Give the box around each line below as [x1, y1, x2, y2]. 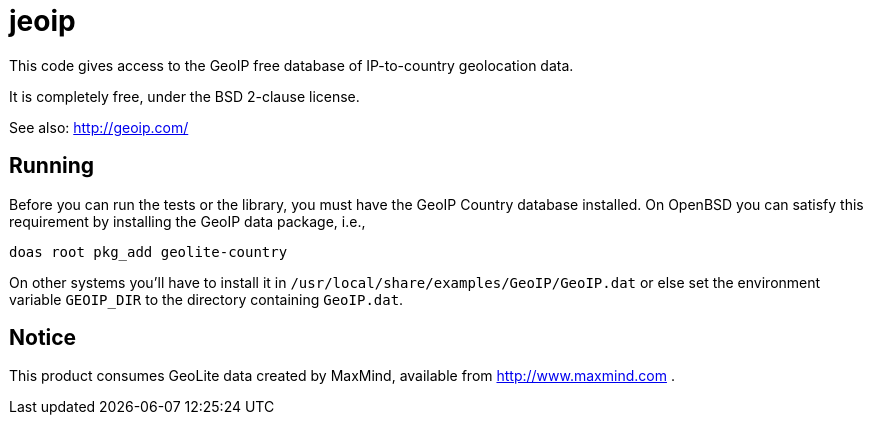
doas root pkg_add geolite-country [9, 243, 288, 260]
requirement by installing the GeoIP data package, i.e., [9, 212, 366, 230]
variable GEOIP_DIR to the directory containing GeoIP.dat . [9, 290, 404, 308]
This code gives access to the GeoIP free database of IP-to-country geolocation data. [9, 56, 574, 74]
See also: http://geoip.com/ [9, 118, 189, 136]
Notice [9, 325, 77, 351]
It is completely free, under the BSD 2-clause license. [9, 87, 360, 105]
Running [9, 153, 95, 179]
